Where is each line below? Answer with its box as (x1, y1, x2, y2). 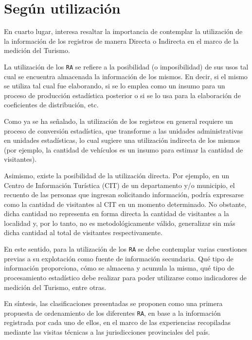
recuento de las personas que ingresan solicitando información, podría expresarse (4, 189, 244, 200)
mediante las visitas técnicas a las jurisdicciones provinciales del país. (4, 326, 210, 337)
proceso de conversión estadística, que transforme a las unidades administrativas (4, 125, 243, 136)
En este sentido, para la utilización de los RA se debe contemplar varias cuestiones (4, 244, 247, 254)
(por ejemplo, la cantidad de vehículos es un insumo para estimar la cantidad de (4, 144, 243, 154)
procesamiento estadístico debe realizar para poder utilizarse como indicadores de (4, 272, 247, 282)
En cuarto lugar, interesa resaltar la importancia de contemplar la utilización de (4, 26, 243, 36)
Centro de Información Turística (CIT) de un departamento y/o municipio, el (4, 180, 235, 190)
